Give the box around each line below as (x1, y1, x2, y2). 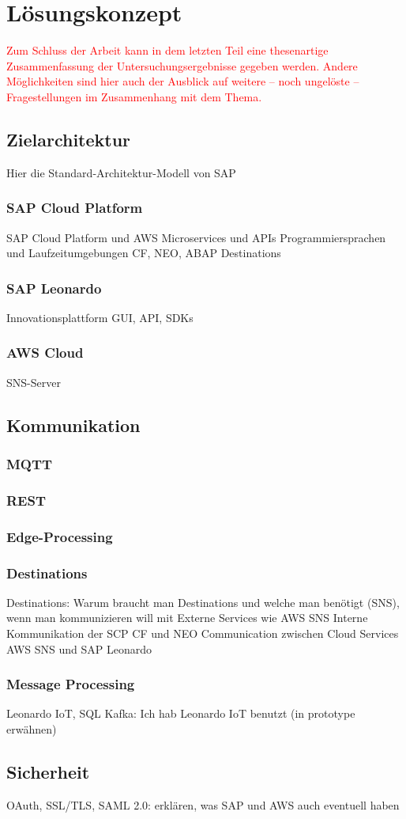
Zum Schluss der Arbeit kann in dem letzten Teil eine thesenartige (6, 42, 329, 59)
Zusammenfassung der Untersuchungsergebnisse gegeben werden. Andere (6, 57, 358, 74)
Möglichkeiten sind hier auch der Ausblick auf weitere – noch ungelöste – (6, 73, 359, 89)
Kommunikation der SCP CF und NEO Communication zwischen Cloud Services (6, 625, 399, 642)
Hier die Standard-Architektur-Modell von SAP (6, 164, 236, 180)
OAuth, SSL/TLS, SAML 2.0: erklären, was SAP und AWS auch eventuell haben (6, 796, 400, 813)
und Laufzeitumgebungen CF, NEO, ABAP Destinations (6, 245, 281, 261)
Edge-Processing (6, 526, 113, 546)
